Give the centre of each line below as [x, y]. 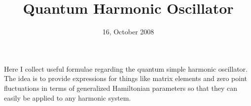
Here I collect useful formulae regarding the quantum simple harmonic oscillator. [126, 68]
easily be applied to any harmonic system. [68, 97]
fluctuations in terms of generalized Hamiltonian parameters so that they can [121, 88]
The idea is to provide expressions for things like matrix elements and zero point [125, 78]
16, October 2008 [128, 32]
